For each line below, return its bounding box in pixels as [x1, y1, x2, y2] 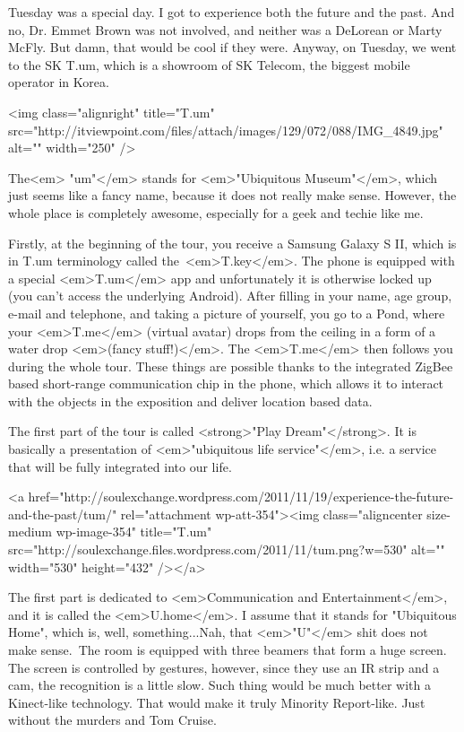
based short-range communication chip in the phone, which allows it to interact [8, 374, 444, 393]
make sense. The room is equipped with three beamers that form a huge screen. [8, 640, 447, 658]
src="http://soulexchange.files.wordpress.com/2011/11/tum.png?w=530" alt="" [8, 540, 445, 559]
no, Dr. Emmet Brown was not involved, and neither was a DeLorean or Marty [8, 20, 443, 39]
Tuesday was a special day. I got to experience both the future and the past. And [8, 3, 455, 21]
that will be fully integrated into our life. [8, 457, 232, 475]
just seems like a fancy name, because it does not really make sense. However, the [8, 186, 457, 205]
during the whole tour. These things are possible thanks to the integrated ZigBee [8, 356, 453, 375]
